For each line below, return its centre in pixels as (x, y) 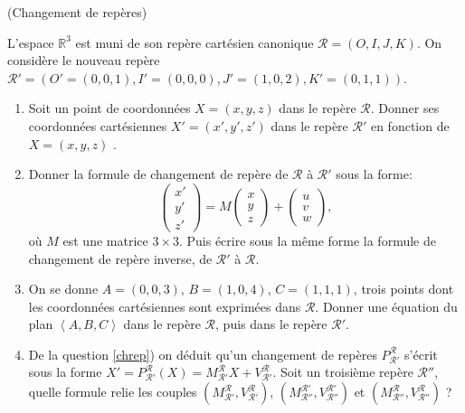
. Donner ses (405, 108)
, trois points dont (403, 289)
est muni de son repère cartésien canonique (195, 42)
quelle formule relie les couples (113, 392)
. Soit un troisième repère (343, 372)
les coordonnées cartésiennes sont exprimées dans (165, 306)
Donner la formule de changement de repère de (158, 174)
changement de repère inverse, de (120, 258)
